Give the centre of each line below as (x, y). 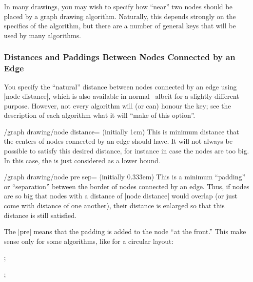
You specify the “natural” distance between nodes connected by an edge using (120, 86)
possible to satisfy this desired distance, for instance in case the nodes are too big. (126, 151)
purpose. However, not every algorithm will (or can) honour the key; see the (117, 105)
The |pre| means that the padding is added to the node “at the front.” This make (125, 231)
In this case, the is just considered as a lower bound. (82, 160)
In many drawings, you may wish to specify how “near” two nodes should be (118, 6)
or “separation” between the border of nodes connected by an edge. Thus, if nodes (127, 186)
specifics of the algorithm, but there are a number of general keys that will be (120, 26)
